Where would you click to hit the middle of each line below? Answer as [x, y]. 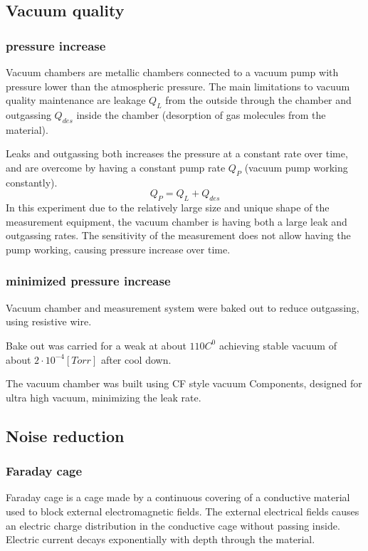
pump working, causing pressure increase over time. [118, 249]
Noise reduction [65, 435]
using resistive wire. [49, 321]
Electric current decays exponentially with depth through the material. [161, 539]
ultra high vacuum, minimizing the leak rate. [104, 397]
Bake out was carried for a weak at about [96, 345]
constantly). [32, 182]
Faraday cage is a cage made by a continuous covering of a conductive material [178, 497]
